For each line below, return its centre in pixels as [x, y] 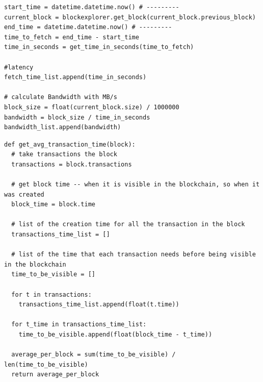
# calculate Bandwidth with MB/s [61, 97]
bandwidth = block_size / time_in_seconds [77, 117]
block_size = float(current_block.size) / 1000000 [92, 107]
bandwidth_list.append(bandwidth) [63, 127]
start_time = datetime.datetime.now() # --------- [92, 7]
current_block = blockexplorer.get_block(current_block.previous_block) [130, 17]
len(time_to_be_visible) [46, 364]
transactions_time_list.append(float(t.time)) [99, 305]
